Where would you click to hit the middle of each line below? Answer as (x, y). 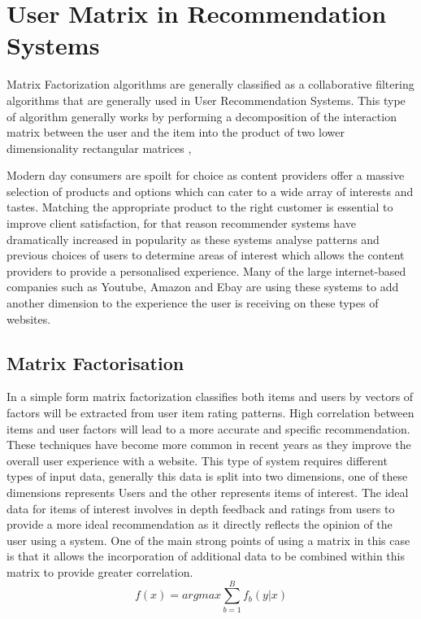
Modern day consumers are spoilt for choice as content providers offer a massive (206, 175)
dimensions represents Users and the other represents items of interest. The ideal (208, 492)
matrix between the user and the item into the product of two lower (176, 132)
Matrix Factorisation (95, 362)
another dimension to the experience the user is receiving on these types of (193, 303)
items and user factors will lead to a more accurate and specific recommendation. (208, 428)
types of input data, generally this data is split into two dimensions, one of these (207, 476)
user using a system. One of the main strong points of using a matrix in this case (208, 540)
